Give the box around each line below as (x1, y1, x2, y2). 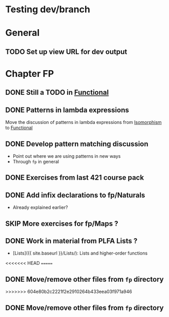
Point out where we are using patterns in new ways (12, 153, 121, 159)
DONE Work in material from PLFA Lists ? (5, 237, 138, 245)
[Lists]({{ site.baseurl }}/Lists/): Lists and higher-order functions (12, 250, 147, 257)
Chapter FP (5, 68, 54, 79)
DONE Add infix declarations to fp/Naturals (5, 191, 145, 199)
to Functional (5, 124, 33, 131)
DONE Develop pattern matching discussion (5, 139, 149, 148)
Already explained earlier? (12, 204, 68, 210)
